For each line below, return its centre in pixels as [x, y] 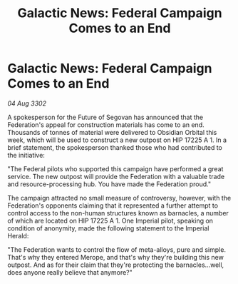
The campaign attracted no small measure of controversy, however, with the [119, 198]
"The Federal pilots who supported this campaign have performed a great [115, 168]
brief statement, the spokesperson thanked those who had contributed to [115, 147]
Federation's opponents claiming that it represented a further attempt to [113, 206]
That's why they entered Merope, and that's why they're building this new [116, 257]
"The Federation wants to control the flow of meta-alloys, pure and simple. [117, 249]
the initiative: [26, 155]
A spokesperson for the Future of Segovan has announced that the [105, 117]
